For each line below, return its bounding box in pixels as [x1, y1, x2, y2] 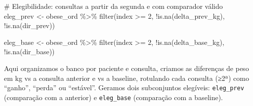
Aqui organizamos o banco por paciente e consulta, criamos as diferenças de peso [4, 63, 249, 73]
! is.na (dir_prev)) [4, 20, 55, 31]
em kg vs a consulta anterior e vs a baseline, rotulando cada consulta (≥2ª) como [4, 72, 249, 83]
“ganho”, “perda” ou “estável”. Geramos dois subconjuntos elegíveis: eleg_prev [4, 82, 244, 93]
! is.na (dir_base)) [4, 46, 55, 57]
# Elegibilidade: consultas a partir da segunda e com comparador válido [4, 1, 223, 11]
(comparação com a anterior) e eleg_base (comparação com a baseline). [4, 92, 223, 102]
